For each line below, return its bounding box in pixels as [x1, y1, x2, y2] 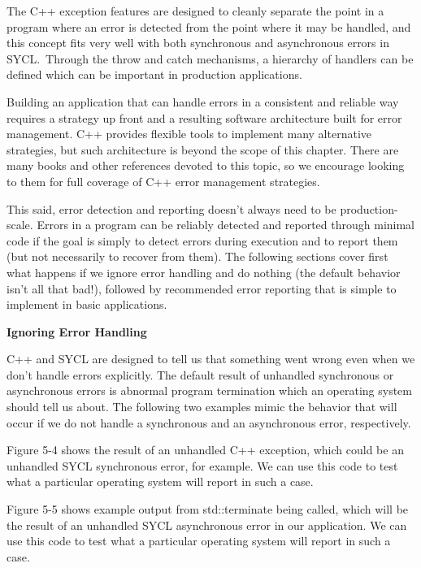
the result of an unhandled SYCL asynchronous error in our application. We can [7, 516, 407, 533]
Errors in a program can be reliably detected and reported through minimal [37, 216, 415, 233]
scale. [7, 216, 33, 233]
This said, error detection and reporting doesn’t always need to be [7, 200, 336, 217]
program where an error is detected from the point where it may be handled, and [7, 18, 411, 35]
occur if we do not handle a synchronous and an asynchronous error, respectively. [7, 414, 411, 431]
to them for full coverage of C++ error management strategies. [7, 172, 320, 189]
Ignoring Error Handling [7, 323, 147, 340]
